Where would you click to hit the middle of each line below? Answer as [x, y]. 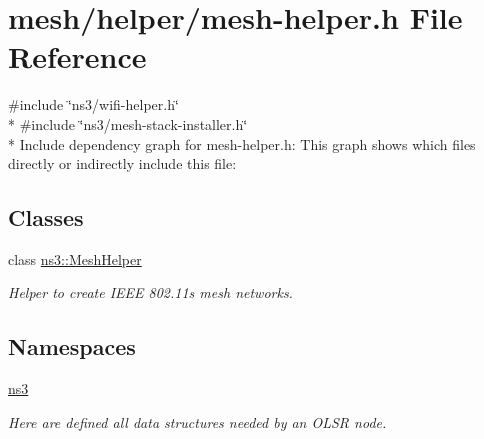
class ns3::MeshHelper [75, 258]
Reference [77, 56]
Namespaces [72, 346]
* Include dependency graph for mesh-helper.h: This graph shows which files [242, 143]
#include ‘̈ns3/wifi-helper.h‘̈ [93, 104]
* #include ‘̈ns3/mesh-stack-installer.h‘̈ [128, 123]
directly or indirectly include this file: [122, 163]
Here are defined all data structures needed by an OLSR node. [197, 421]
